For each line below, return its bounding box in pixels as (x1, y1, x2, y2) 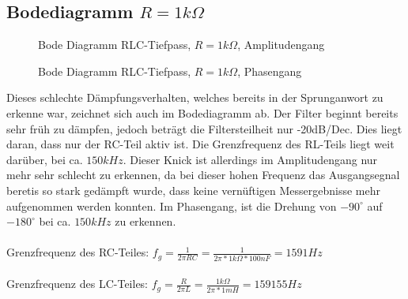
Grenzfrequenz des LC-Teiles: (6, 275, 149, 292)
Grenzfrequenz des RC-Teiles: (6, 244, 149, 260)
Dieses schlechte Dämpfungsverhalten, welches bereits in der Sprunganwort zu (6, 89, 383, 106)
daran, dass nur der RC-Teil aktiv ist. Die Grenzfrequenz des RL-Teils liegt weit (6, 136, 395, 152)
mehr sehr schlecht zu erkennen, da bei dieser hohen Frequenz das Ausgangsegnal (6, 166, 400, 183)
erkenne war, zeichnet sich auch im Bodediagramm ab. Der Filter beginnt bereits (6, 104, 399, 121)
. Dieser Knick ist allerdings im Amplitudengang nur (123, 151, 378, 167)
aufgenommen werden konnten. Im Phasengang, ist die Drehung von (6, 197, 337, 214)
